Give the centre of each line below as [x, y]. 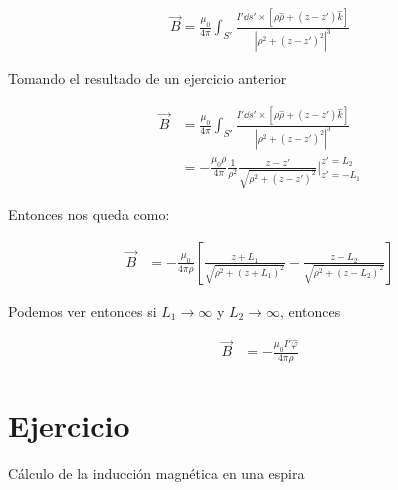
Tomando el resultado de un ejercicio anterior [147, 78]
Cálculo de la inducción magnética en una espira [156, 473]
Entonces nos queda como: [89, 214]
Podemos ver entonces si [82, 310]
